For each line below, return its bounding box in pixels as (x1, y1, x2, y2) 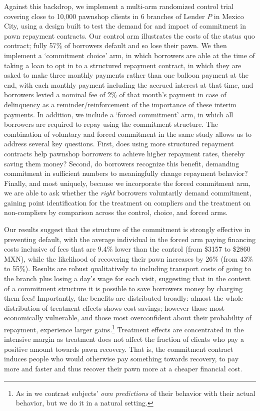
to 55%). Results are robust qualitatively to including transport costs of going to (4, 263, 251, 274)
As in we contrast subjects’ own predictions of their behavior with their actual (15, 387, 255, 398)
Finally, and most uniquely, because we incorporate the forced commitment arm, (4, 177, 251, 188)
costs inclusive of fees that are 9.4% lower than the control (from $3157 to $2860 (4, 244, 250, 254)
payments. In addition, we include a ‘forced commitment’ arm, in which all (4, 109, 233, 119)
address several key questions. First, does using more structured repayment (4, 138, 234, 149)
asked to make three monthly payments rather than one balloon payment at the (4, 70, 249, 80)
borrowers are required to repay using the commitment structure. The (4, 119, 218, 129)
